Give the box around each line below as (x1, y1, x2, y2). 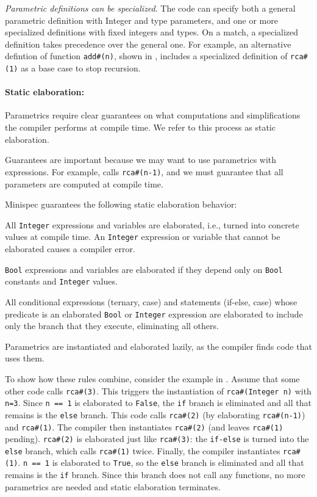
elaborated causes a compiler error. (5, 242, 135, 255)
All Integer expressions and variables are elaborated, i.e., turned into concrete (5, 218, 299, 231)
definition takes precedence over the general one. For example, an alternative (5, 37, 291, 50)
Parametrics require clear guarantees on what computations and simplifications (5, 109, 301, 122)
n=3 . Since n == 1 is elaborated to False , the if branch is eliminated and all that (5, 396, 312, 409)
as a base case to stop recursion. (21, 62, 141, 74)
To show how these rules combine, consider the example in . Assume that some (5, 372, 300, 385)
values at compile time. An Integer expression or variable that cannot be (5, 230, 280, 243)
